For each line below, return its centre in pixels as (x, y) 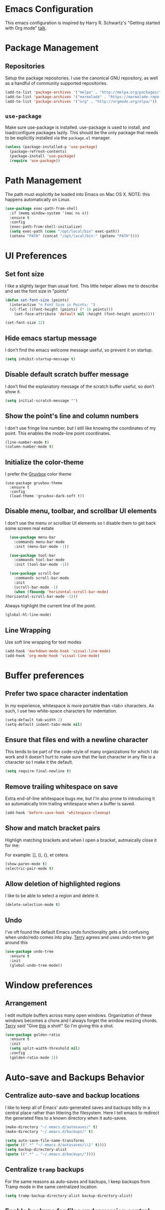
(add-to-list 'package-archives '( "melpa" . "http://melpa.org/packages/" (83, 92)
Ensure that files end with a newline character (77, 739)
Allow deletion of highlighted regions (63, 884)
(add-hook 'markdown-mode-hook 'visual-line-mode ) (58, 651)
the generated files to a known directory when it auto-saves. (66, 1118)
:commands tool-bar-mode (39, 560)
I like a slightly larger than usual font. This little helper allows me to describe (82, 286)
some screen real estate (29, 528)
